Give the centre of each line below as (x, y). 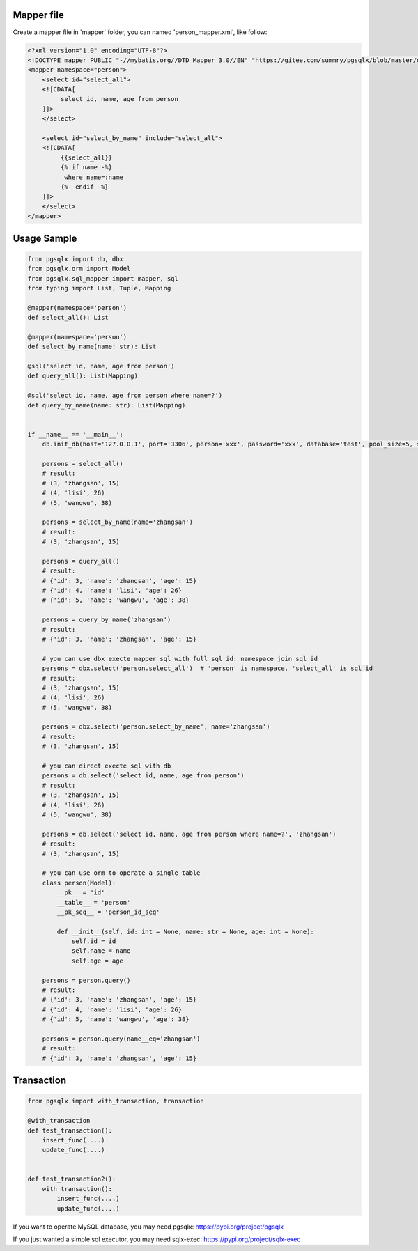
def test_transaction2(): (72, 1179)
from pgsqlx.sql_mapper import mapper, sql (103, 278)
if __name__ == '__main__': (75, 434)
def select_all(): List (68, 318)
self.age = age (97, 961)
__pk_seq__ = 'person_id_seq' (108, 912)
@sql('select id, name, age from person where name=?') (125, 396)
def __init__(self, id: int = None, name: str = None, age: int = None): (186, 931)
